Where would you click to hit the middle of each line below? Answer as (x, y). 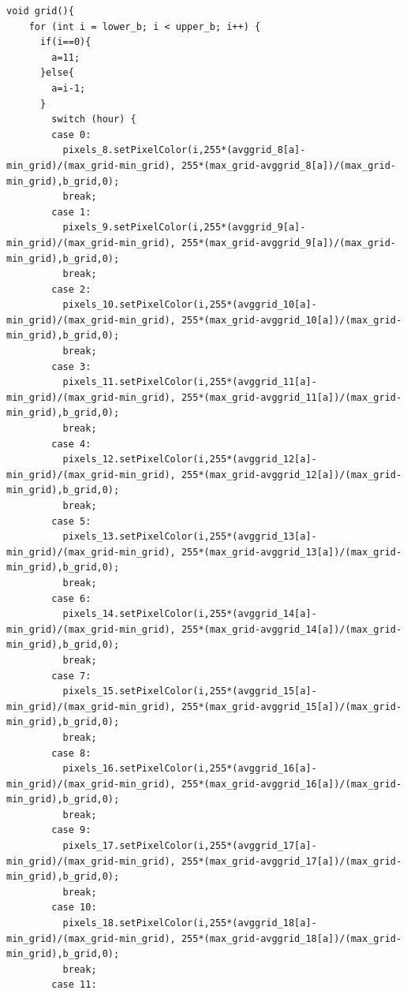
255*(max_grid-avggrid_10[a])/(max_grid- (291, 320)
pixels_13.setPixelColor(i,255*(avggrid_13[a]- (190, 537)
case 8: (71, 753)
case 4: (71, 444)
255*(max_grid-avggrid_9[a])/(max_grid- (288, 243)
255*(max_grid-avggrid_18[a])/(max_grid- (291, 938)
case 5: (71, 521)
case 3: (71, 366)
